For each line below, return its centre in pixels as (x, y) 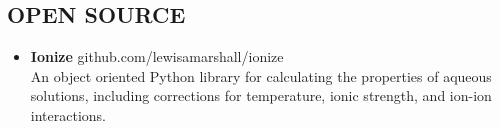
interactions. (68, 114)
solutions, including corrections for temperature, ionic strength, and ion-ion (261, 95)
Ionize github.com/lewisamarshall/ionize (157, 56)
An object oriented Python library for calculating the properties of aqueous (261, 75)
